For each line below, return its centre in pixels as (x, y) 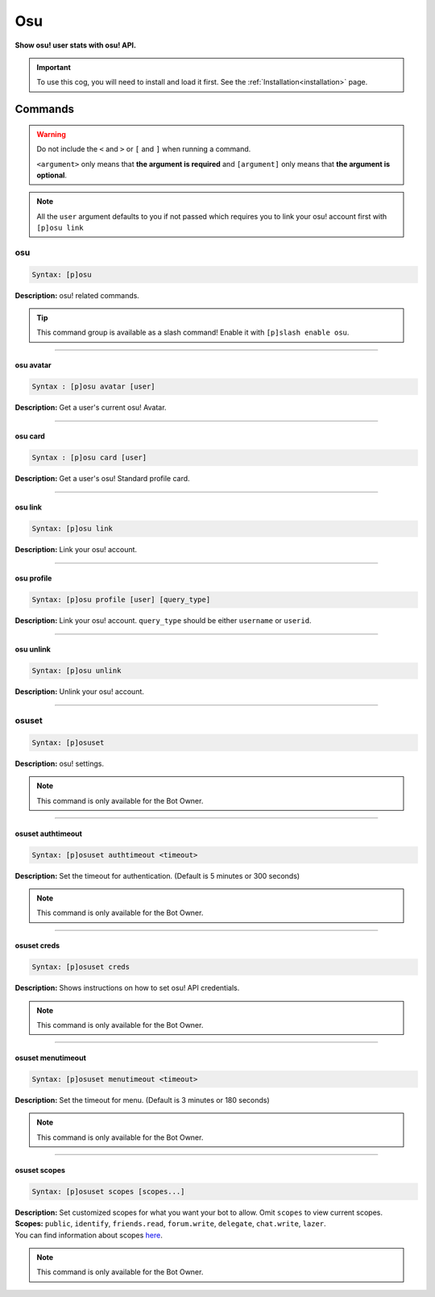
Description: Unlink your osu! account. (80, 692)
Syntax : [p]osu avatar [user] (94, 387)
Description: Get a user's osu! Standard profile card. (102, 479)
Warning (51, 134)
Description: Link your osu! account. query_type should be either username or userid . (163, 621)
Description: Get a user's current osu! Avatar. (91, 408)
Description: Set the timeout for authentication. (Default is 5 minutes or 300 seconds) (157, 875)
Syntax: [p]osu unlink (77, 671)
